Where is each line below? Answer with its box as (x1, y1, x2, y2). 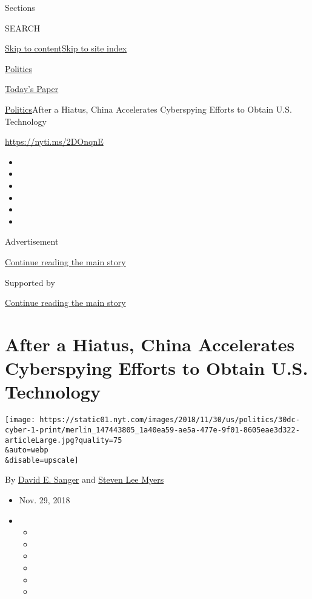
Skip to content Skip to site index (5, 42, 127, 55)
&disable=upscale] (5, 455, 79, 465)
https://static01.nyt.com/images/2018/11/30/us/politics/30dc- (39, 415, 300, 425)
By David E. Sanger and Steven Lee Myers (5, 473, 164, 486)
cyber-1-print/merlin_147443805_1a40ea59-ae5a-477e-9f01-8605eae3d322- (5, 425, 300, 434)
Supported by (5, 276, 55, 288)
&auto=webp (5, 446, 48, 455)
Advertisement (5, 235, 59, 248)
